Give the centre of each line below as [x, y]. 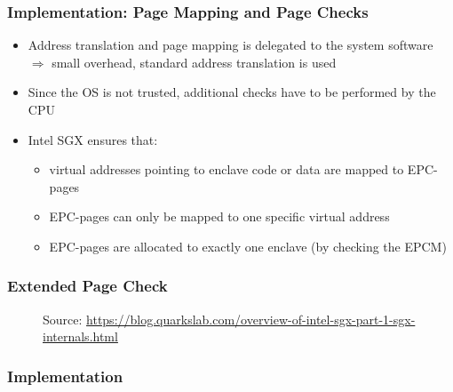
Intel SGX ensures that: [93, 139]
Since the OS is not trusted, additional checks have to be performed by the [232, 92]
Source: [63, 319]
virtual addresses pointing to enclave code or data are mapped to [226, 169]
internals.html [80, 336]
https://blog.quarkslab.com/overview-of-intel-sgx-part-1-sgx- [251, 319]
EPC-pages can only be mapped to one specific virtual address [219, 216]
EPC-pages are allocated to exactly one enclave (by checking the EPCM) [248, 246]
